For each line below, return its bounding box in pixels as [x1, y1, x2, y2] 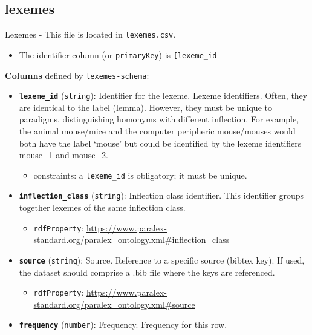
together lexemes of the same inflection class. [19, 201, 186, 214]
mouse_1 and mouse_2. [19, 148, 108, 161]
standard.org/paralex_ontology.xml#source [33, 297, 195, 310]
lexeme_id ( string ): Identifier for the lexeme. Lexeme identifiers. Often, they [19, 89, 308, 102]
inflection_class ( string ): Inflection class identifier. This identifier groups [19, 189, 304, 202]
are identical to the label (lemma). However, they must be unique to [19, 101, 272, 113]
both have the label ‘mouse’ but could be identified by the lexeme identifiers [19, 136, 302, 149]
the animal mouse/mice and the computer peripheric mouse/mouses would [19, 125, 296, 138]
